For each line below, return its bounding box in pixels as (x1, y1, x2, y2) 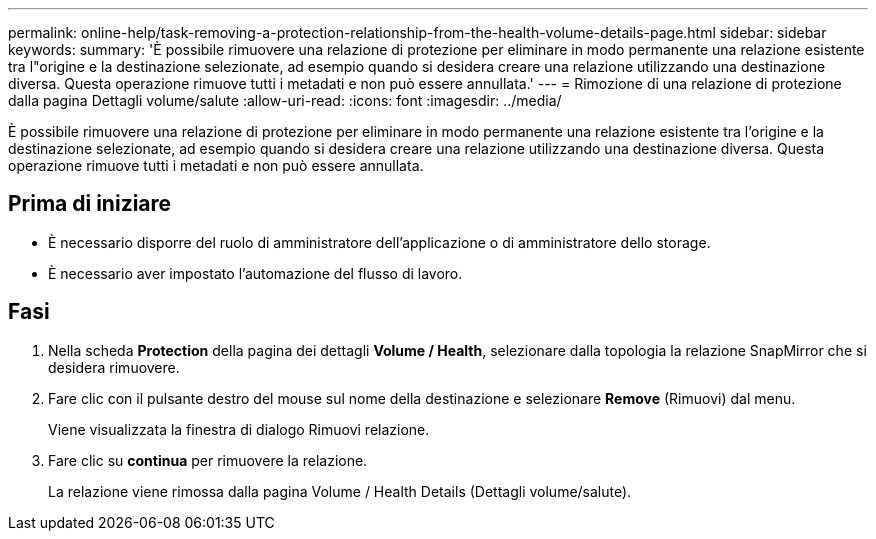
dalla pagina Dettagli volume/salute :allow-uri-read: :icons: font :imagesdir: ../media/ (8, 92, 562, 109)
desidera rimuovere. (48, 358, 180, 376)
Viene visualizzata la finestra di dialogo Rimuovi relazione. (48, 420, 430, 438)
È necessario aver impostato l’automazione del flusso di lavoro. (48, 264, 463, 282)
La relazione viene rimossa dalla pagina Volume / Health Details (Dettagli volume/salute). (48, 482, 632, 500)
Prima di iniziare (8, 191, 172, 217)
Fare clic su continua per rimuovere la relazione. (48, 451, 368, 469)
